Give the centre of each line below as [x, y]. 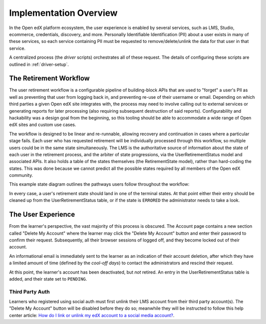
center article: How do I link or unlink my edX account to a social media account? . [92, 315]
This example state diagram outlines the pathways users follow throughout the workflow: [99, 184]
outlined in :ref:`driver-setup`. [39, 64]
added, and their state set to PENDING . [48, 279]
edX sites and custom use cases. [43, 125]
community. [21, 175]
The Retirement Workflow [50, 78]
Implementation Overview [63, 13]
